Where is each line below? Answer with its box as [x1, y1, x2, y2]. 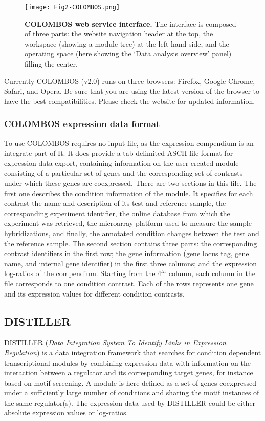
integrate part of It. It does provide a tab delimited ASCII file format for [4, 148, 233, 158]
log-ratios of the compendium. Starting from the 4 [4, 268, 162, 279]
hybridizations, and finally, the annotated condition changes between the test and [4, 227, 259, 238]
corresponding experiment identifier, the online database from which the [4, 207, 230, 218]
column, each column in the [168, 268, 255, 279]
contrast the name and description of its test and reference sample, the [4, 198, 226, 208]
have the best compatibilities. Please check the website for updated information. [4, 95, 255, 106]
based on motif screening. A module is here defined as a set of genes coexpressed [4, 377, 256, 388]
